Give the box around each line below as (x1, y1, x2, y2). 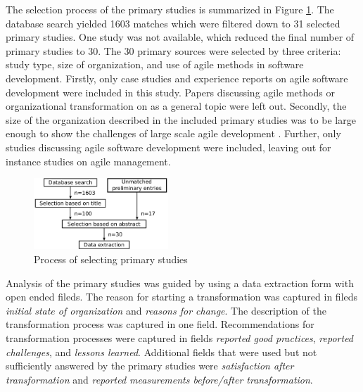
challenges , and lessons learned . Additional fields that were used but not (6, 344, 317, 359)
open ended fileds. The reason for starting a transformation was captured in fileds (6, 289, 358, 304)
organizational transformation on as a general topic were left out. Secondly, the (6, 99, 347, 113)
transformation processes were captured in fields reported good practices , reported (6, 331, 354, 346)
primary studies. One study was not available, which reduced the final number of (6, 30, 355, 44)
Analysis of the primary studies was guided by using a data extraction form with (6, 275, 354, 290)
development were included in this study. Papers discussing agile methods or (6, 84, 335, 99)
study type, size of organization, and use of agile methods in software (6, 57, 304, 72)
